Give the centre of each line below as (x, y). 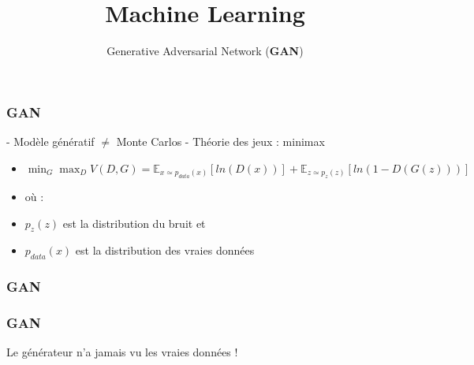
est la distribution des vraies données (165, 250)
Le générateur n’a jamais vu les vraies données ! (122, 352)
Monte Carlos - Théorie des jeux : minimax (220, 142)
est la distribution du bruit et (134, 223)
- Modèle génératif (50, 142)
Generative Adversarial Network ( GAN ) (205, 51)
